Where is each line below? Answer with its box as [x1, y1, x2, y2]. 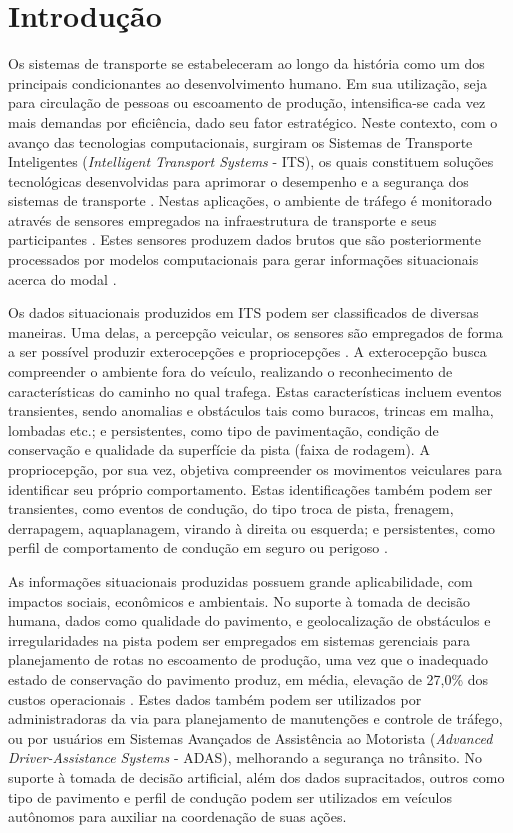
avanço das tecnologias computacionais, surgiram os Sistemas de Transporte [8, 131, 473, 152]
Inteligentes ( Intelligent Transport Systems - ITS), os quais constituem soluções [8, 151, 494, 172]
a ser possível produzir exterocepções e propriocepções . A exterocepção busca [8, 341, 487, 362]
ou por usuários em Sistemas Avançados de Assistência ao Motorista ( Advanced [8, 727, 493, 748]
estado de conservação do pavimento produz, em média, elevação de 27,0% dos [8, 668, 489, 689]
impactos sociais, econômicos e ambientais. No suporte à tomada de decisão [8, 590, 471, 611]
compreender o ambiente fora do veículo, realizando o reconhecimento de [8, 361, 453, 382]
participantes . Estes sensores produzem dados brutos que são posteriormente [8, 229, 481, 250]
